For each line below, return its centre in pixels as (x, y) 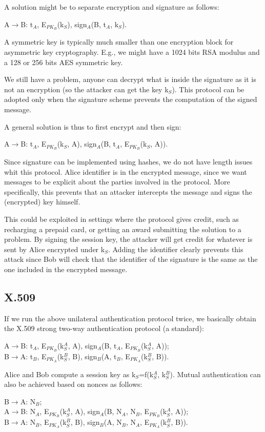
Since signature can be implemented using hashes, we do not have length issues (128, 162)
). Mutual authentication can (215, 374)
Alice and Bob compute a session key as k (70, 374)
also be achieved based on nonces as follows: (73, 384)
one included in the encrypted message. (66, 269)
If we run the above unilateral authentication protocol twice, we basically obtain (130, 318)
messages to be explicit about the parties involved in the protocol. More (117, 182)
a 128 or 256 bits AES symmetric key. (64, 62)
